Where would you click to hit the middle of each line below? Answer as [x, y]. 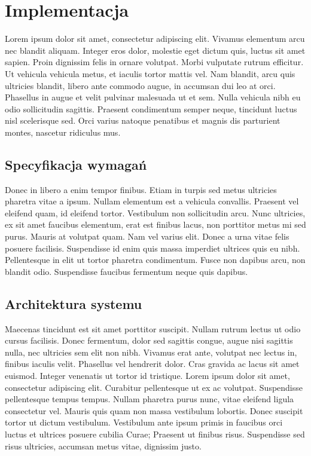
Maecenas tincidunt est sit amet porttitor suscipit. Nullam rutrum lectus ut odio [153, 328]
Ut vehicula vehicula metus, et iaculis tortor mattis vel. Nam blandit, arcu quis [150, 73]
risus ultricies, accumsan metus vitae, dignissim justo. [103, 446]
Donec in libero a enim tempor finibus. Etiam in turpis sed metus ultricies [141, 189]
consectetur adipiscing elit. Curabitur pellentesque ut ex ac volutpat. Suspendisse [154, 387]
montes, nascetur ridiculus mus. [63, 132]
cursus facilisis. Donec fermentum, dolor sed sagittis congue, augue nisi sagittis [149, 340]
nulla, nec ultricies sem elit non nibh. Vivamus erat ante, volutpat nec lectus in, [151, 352]
